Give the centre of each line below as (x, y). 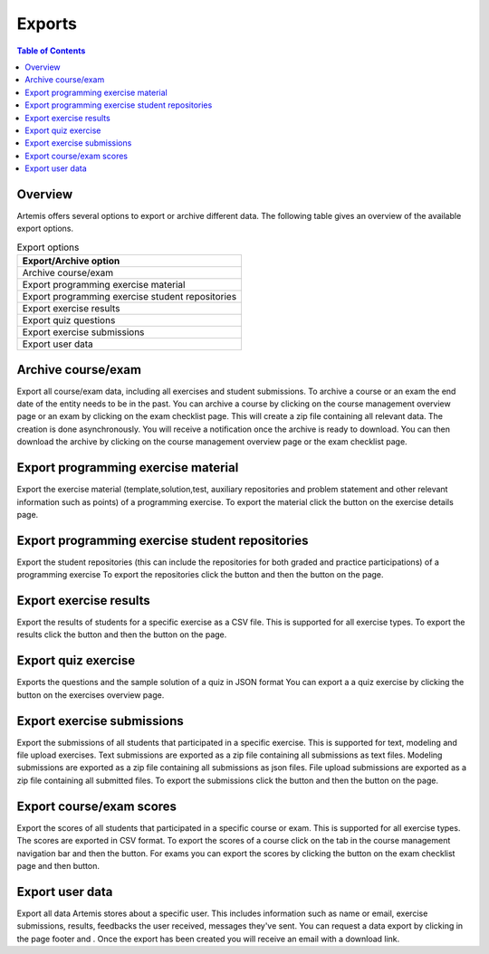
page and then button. (58, 865)
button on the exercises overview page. (91, 695)
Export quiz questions (69, 320)
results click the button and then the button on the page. (122, 634)
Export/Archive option (71, 261)
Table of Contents (51, 51)
